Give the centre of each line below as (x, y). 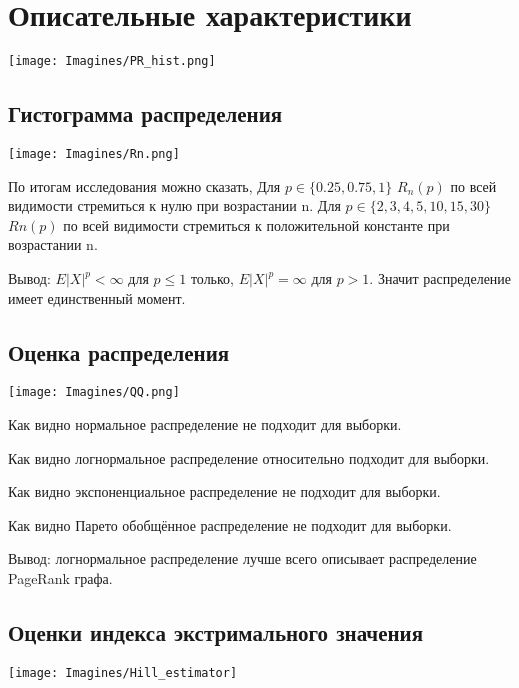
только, (212, 278)
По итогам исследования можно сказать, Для (144, 185)
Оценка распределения (119, 351)
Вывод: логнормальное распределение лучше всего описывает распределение (242, 558)
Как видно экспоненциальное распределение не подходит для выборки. (224, 491)
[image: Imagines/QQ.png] (94, 392)
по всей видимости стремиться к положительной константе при (256, 224)
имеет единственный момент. (97, 297)
